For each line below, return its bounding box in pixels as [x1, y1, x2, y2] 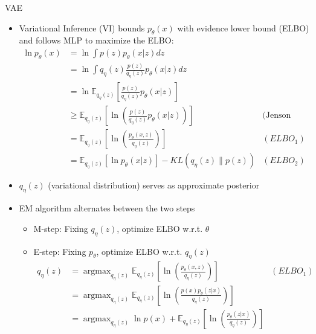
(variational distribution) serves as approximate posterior [48, 179, 260, 191]
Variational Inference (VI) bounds [19, 21, 145, 34]
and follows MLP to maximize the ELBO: [19, 34, 174, 47]
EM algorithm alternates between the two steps [19, 202, 195, 214]
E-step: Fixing [33, 245, 86, 257]
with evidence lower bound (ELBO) [177, 21, 309, 34]
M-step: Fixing [33, 222, 88, 234]
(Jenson [262, 111, 291, 120]
